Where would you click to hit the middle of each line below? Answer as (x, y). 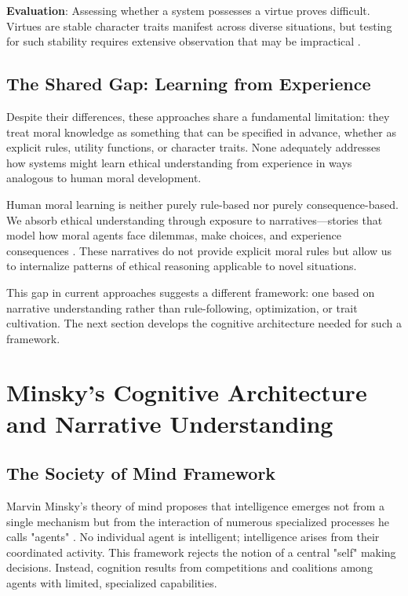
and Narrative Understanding (170, 423)
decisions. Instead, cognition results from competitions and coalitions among (189, 567)
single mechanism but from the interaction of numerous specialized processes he (198, 521)
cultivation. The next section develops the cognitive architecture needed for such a (204, 323)
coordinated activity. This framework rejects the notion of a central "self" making (201, 552)
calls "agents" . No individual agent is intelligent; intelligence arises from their (193, 537)
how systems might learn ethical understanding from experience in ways (179, 162)
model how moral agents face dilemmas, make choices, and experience (174, 235)
